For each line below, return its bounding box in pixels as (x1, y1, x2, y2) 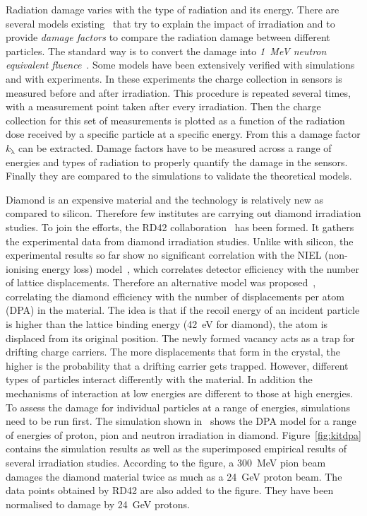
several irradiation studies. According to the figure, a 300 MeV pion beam (6, 455, 326, 469)
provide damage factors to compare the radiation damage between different (6, 30, 330, 45)
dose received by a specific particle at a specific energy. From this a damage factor (6, 127, 361, 141)
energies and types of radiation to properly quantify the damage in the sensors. (6, 154, 348, 169)
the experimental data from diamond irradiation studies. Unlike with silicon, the (6, 233, 354, 248)
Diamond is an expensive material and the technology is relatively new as (6, 192, 324, 206)
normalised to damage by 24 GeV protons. (6, 496, 190, 511)
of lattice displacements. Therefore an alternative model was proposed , (6, 275, 316, 290)
